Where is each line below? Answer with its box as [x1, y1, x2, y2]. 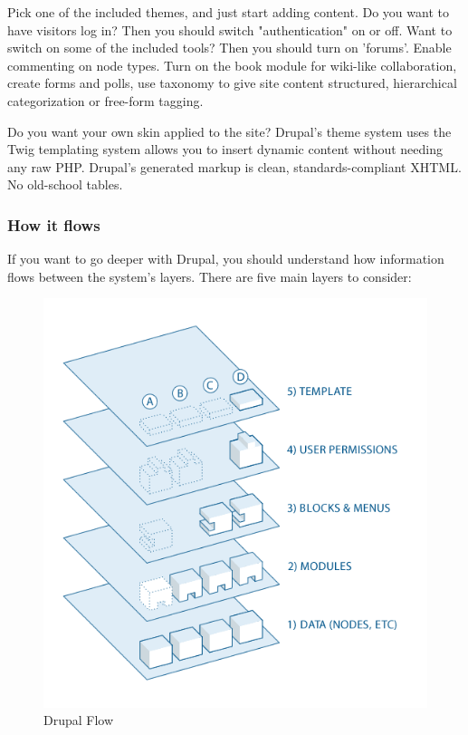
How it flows [7, 213, 100, 236]
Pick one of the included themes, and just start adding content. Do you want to [7, 3, 449, 21]
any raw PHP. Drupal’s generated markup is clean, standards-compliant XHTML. [7, 157, 462, 176]
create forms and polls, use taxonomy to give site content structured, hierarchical [7, 73, 457, 92]
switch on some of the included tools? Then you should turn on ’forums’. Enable [7, 38, 452, 57]
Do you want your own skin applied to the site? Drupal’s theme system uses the [7, 121, 452, 140]
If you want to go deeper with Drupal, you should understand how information [7, 249, 444, 268]
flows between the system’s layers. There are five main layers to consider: [7, 266, 412, 285]
